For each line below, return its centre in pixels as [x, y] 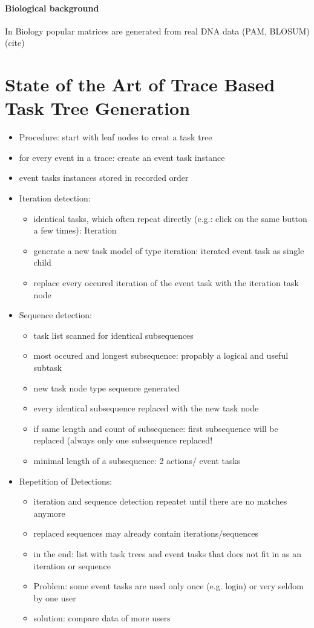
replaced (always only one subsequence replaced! [123, 440]
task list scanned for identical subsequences [113, 335]
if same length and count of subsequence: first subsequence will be [156, 428]
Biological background [52, 8]
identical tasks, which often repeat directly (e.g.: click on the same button [170, 218]
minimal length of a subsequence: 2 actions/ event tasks [137, 460]
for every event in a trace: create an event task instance [122, 157]
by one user [55, 597]
